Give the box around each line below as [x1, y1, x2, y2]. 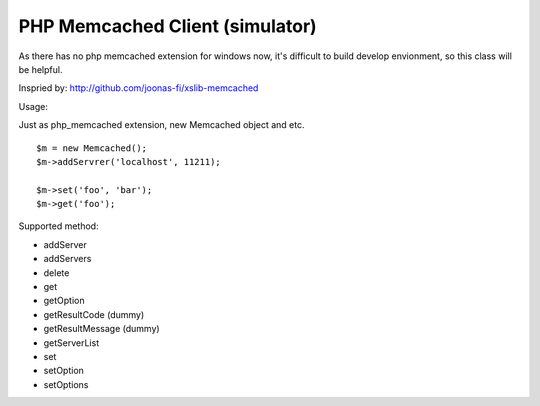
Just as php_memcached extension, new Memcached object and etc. [18, 119, 305, 131]
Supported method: [18, 220, 99, 232]
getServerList [43, 336, 100, 349]
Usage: [18, 100, 49, 112]
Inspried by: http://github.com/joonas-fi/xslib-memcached [18, 82, 259, 94]
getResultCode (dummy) [43, 308, 145, 320]
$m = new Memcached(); [36, 142, 148, 154]
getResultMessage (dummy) [43, 323, 160, 335]
